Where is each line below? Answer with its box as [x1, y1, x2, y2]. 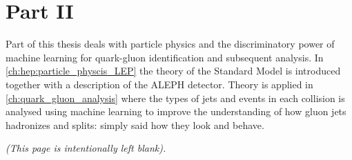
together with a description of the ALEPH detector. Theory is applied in [6, 77, 313, 91]
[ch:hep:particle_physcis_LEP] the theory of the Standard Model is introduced [6, 63, 341, 78]
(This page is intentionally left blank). [6, 141, 166, 155]
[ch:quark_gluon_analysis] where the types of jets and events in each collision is [6, 90, 345, 105]
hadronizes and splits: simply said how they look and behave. [6, 117, 264, 132]
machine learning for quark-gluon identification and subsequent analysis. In [6, 50, 324, 64]
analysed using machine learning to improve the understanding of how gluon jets [6, 104, 346, 119]
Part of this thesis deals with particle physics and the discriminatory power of [6, 37, 335, 51]
